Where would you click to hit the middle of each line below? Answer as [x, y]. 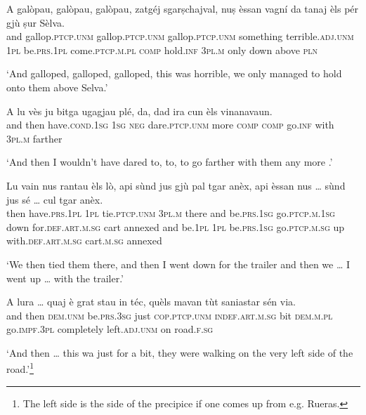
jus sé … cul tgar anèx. [55, 199]
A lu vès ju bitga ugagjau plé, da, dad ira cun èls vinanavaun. [139, 111]
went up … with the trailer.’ [65, 278]
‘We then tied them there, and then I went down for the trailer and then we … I [178, 264]
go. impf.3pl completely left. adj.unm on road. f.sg [110, 329]
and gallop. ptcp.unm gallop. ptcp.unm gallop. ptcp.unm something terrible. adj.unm [180, 36]
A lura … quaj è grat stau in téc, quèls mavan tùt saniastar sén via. [151, 302]
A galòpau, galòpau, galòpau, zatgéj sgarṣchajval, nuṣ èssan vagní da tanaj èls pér [183, 8]
